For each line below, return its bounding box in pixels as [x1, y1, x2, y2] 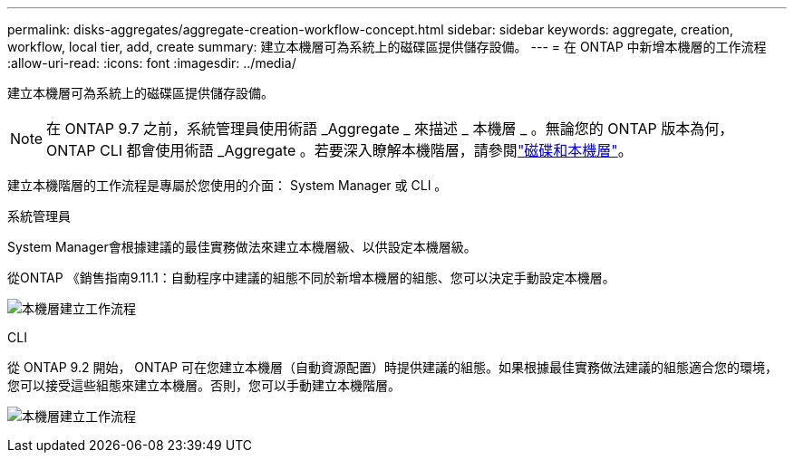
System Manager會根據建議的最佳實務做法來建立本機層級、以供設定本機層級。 [7, 239, 477, 254]
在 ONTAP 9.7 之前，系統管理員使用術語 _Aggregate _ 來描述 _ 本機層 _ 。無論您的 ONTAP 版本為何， [46, 120, 734, 138]
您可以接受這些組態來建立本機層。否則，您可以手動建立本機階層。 [7, 378, 401, 393]
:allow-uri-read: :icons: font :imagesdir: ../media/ [7, 55, 296, 71]
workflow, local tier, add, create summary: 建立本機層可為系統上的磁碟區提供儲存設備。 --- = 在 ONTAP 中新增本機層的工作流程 [7, 39, 767, 54]
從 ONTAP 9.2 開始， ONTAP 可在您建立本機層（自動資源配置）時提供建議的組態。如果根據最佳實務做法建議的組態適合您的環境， [7, 359, 778, 375]
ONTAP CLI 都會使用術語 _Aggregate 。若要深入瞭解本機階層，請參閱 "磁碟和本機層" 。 [46, 141, 633, 159]
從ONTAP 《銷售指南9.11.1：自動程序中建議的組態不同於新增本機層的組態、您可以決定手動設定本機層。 [7, 270, 615, 285]
